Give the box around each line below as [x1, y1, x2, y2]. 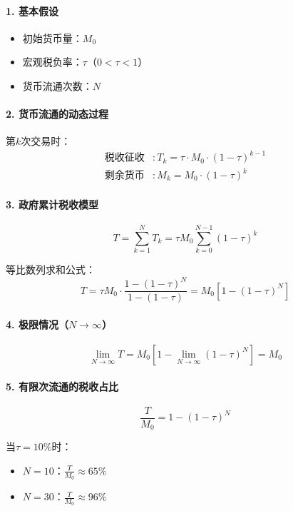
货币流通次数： [22, 78, 93, 93]
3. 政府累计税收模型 [6, 196, 98, 211]
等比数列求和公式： [6, 261, 96, 276]
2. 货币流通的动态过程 [6, 106, 108, 121]
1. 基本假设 [6, 3, 58, 18]
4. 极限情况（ [6, 316, 68, 331]
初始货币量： [22, 30, 83, 45]
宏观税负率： [22, 54, 83, 69]
